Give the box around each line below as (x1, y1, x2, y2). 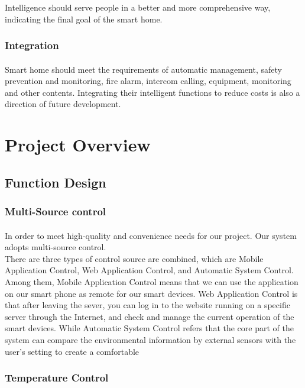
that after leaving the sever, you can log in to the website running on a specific (5, 299, 290, 311)
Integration (5, 38, 59, 53)
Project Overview (5, 132, 151, 157)
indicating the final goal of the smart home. (5, 12, 163, 25)
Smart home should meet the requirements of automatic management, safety (5, 63, 282, 75)
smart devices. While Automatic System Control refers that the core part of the (5, 322, 294, 334)
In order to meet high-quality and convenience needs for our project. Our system (5, 229, 297, 241)
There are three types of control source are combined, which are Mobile (5, 252, 264, 264)
